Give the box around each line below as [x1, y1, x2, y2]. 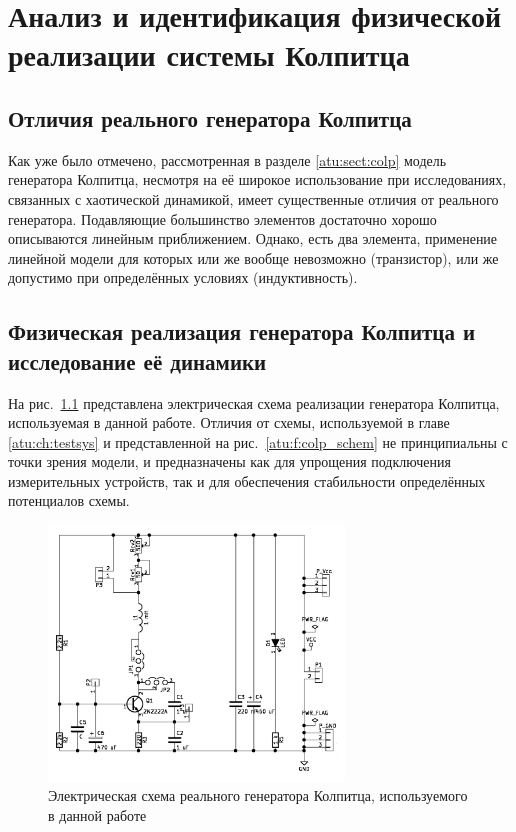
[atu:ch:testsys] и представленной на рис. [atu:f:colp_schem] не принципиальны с [8, 431, 508, 452]
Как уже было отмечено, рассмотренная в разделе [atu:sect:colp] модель [8, 149, 447, 170]
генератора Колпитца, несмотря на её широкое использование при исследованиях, [8, 169, 507, 190]
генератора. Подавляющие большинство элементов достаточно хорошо [8, 208, 437, 229]
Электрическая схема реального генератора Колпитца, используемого [48, 785, 468, 806]
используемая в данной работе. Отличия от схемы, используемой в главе [8, 412, 450, 433]
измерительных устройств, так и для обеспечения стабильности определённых [8, 470, 486, 491]
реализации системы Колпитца [8, 34, 410, 75]
